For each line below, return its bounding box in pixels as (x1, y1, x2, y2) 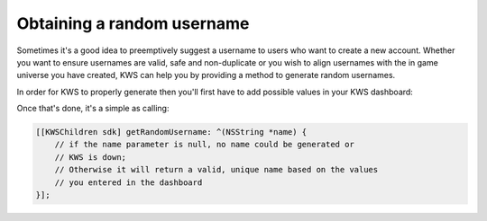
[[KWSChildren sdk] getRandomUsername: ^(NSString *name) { (35, 127, 308, 137)
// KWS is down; (54, 152, 126, 162)
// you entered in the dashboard (54, 177, 203, 188)
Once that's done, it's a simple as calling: (16, 103, 170, 114)
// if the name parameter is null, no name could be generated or (54, 139, 355, 150)
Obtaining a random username (16, 13, 250, 33)
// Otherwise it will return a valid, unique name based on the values (54, 164, 379, 175)
